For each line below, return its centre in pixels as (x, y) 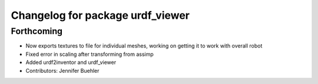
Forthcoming (37, 31)
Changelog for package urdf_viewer (100, 15)
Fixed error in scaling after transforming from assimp (90, 54)
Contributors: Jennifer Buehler (62, 70)
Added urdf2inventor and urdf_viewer (71, 62)
